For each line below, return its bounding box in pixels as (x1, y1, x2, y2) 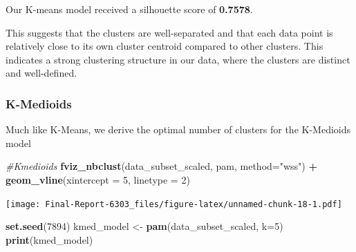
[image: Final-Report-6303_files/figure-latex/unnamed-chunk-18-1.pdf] (6, 199, 342, 209)
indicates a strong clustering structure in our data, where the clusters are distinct (6, 52, 350, 66)
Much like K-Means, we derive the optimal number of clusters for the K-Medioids (6, 122, 350, 137)
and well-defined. (6, 66, 77, 80)
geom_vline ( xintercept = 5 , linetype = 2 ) (6, 172, 190, 186)
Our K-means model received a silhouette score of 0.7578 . (6, 2, 253, 16)
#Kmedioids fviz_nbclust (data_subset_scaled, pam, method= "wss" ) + (6, 159, 317, 173)
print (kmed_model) (6, 232, 93, 246)
